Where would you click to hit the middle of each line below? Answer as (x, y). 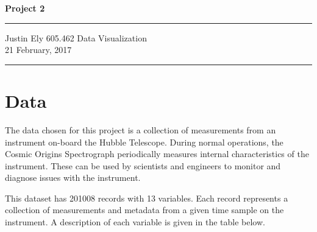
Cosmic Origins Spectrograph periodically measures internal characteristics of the (157, 154)
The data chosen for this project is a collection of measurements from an (141, 129)
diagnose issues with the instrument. (73, 178)
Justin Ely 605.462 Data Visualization (76, 37)
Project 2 (25, 8)
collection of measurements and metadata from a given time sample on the (144, 210)
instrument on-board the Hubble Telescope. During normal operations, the (144, 142)
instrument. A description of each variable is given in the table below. (135, 222)
